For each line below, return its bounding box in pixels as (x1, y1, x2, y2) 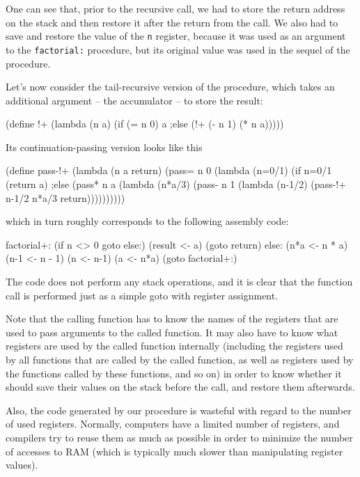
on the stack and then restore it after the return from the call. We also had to (6, 15, 338, 29)
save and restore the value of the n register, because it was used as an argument (6, 29, 346, 43)
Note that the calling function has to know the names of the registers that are (6, 311, 338, 326)
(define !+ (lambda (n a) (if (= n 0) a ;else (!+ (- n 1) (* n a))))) (6, 116, 284, 131)
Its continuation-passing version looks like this (6, 139, 203, 154)
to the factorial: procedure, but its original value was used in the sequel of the (6, 42, 350, 56)
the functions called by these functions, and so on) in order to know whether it (6, 366, 342, 380)
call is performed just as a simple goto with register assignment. (6, 288, 279, 302)
